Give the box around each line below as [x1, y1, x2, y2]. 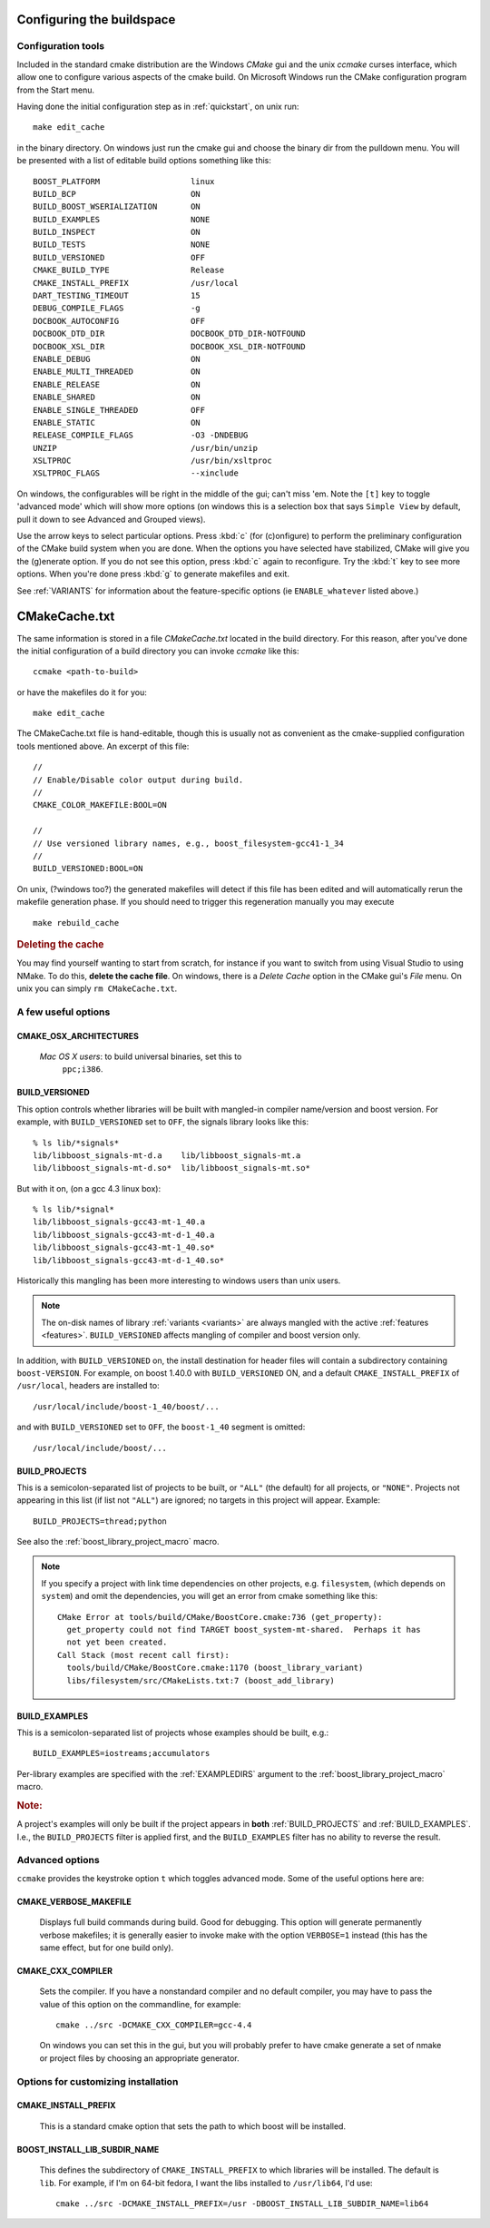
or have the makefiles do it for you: [16, 686, 147, 698]
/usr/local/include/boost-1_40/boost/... [33, 1401, 220, 1411]
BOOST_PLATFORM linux [33, 176, 215, 186]
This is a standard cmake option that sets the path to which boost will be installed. [39, 2120, 347, 2132]
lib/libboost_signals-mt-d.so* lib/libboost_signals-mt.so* [33, 1163, 310, 1173]
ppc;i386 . [62, 1064, 103, 1075]
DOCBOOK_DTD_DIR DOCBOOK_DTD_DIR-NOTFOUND [33, 329, 306, 339]
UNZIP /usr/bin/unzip [33, 443, 259, 453]
